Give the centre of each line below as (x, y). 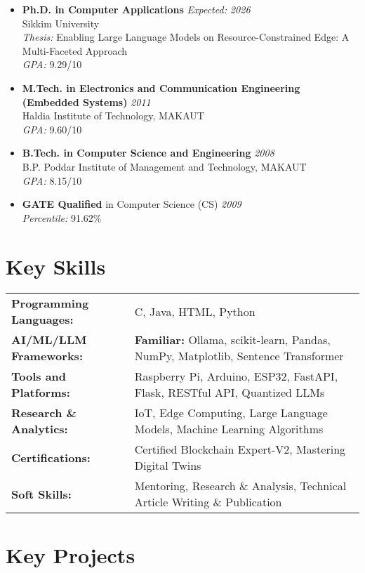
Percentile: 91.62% (62, 217)
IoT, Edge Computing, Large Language (231, 413)
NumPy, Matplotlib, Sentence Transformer (239, 356)
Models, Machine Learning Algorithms (229, 429)
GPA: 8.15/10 (52, 180)
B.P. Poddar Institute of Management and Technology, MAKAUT (164, 166)
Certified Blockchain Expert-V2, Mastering (240, 449)
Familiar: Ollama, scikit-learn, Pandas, (232, 340)
